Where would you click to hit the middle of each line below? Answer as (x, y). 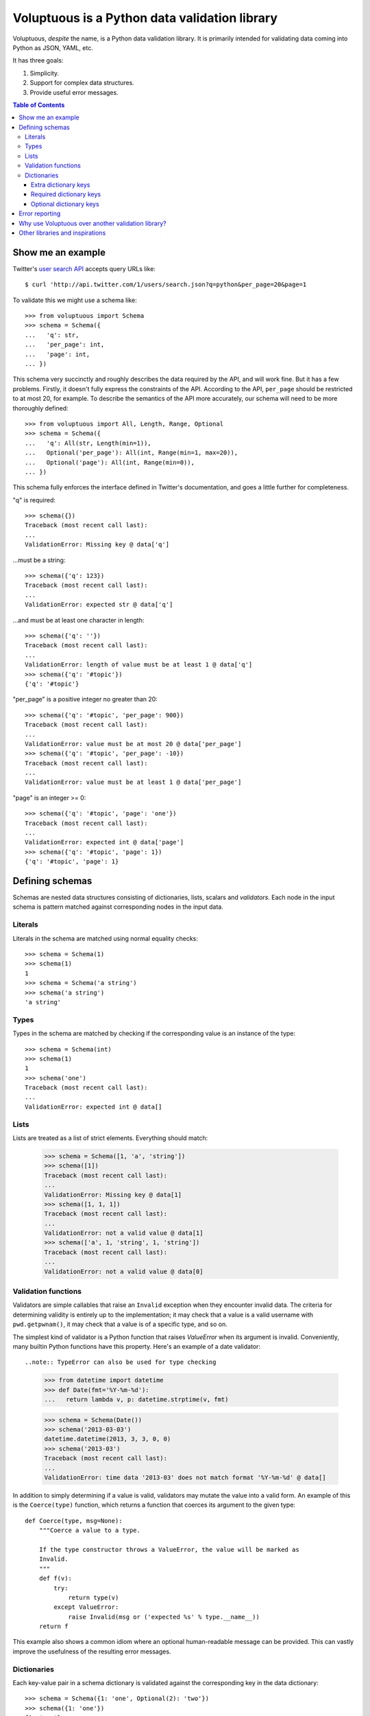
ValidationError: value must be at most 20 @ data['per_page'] (133, 744)
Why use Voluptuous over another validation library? (93, 223)
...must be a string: (39, 560)
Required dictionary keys (66, 194)
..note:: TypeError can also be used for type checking (121, 1362)
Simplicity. (45, 73)
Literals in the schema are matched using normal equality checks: (106, 938)
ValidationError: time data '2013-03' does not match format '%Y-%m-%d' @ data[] (185, 1478)
